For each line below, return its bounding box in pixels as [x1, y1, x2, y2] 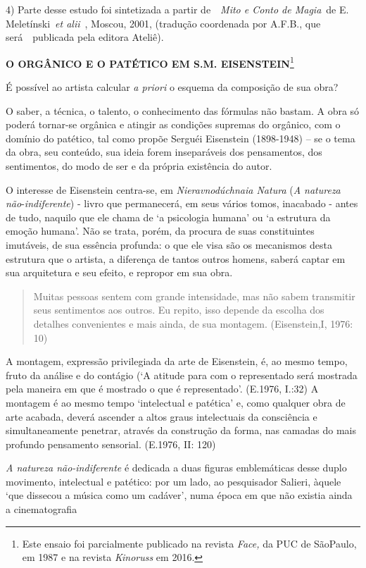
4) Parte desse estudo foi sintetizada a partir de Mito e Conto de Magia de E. [6, 2, 349, 16]
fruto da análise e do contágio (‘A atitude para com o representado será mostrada [6, 367, 358, 382]
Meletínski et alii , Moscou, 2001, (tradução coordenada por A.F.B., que [6, 16, 321, 30]
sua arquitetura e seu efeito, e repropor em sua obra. [6, 265, 233, 280]
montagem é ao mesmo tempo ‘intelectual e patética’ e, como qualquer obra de [6, 395, 346, 409]
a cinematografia [6, 502, 77, 517]
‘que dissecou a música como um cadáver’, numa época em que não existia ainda [6, 488, 353, 502]
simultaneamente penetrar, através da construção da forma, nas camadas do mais [6, 423, 357, 438]
